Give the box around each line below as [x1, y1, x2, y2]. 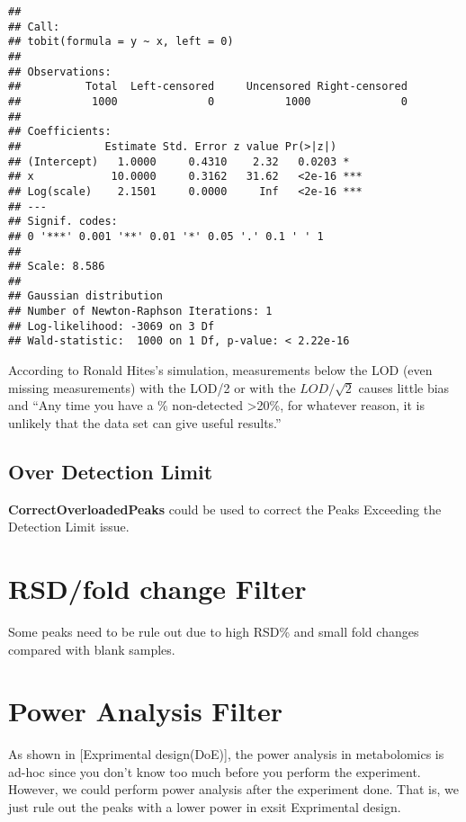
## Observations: [8, 65, 112, 78]
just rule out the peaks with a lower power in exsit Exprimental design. [8, 798, 401, 817]
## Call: [8, 20, 60, 33]
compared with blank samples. [8, 639, 175, 658]
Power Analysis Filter [8, 692, 283, 729]
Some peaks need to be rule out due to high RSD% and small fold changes [8, 621, 419, 640]
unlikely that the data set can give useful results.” [8, 413, 282, 432]
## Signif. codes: [8, 215, 118, 228]
